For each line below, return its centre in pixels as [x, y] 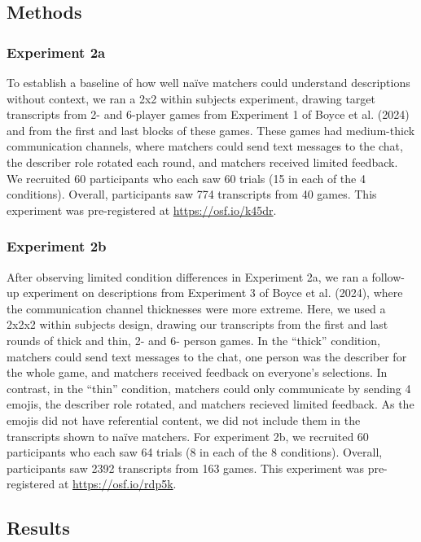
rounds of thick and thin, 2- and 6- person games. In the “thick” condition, [193, 340]
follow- [388, 276]
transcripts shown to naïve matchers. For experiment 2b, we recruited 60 [188, 436]
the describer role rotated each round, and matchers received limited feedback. [202, 162]
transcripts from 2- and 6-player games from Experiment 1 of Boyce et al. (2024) [208, 114]
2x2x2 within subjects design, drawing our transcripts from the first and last [197, 324]
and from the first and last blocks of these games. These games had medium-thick [211, 130]
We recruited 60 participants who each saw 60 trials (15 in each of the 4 [186, 178]
